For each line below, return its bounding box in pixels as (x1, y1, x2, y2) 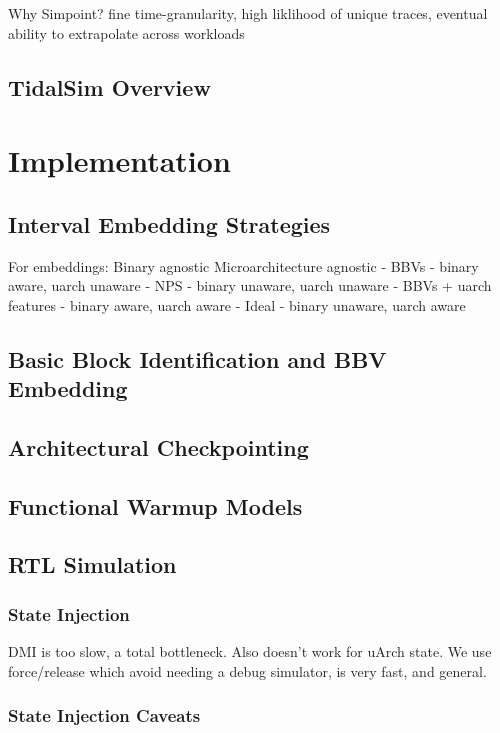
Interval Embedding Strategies (8, 208, 331, 239)
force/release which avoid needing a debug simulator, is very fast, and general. (8, 660, 487, 681)
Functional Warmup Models (8, 490, 303, 521)
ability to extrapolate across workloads (8, 22, 245, 43)
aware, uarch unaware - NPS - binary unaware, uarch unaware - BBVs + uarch (8, 275, 492, 296)
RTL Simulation (8, 549, 177, 580)
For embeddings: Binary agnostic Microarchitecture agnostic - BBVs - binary (8, 255, 479, 276)
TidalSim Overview (8, 71, 211, 102)
